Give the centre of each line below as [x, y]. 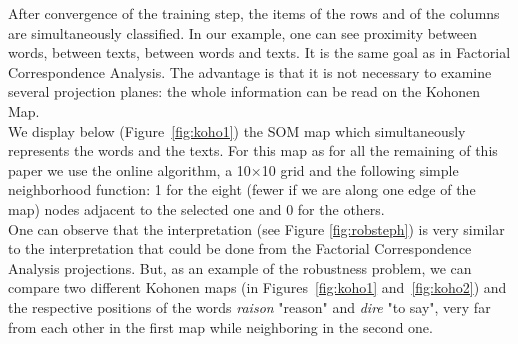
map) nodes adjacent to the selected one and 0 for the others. [196, 208]
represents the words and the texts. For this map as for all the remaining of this [253, 150]
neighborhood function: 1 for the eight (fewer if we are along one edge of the [242, 189]
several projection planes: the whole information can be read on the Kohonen [244, 91]
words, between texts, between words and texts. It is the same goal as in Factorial [259, 52]
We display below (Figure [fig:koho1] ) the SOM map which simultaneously [237, 130]
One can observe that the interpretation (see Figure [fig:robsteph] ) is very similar [256, 228]
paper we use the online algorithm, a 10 [129, 169]
